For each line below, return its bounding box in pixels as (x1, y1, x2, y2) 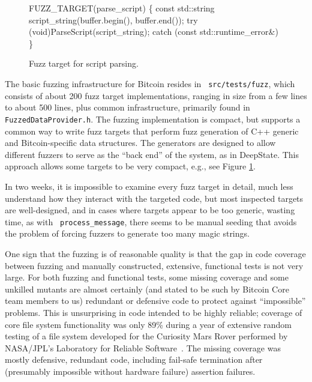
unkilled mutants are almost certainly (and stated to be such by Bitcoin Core (5, 282, 289, 295)
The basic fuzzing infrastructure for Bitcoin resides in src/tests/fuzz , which (5, 77, 295, 89)
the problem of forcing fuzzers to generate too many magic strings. (5, 227, 250, 240)
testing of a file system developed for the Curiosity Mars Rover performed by (5, 330, 288, 342)
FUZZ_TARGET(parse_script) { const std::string (29, 2, 215, 14)
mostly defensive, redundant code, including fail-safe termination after (5, 353, 263, 366)
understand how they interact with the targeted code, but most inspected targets (5, 192, 304, 204)
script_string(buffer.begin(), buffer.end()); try (29, 13, 198, 26)
